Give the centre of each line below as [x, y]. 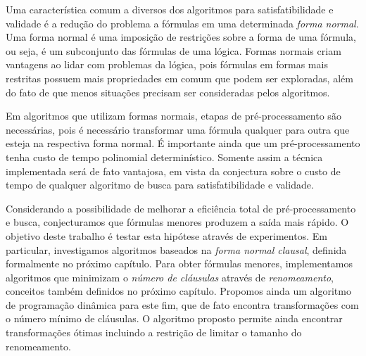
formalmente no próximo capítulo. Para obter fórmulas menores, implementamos [179, 263]
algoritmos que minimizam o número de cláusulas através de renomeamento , [170, 277]
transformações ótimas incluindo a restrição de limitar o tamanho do [154, 332]
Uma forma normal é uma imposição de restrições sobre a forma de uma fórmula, [181, 37]
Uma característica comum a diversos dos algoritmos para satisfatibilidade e [170, 9]
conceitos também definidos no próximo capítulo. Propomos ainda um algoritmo [178, 291]
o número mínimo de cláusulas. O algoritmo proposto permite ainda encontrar [174, 318]
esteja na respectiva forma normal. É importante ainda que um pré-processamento [183, 143]
